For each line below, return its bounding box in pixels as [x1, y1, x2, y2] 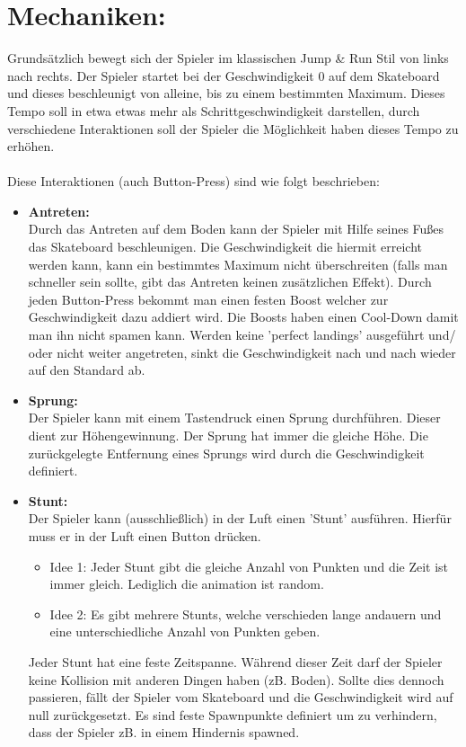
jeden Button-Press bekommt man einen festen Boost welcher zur [28, 289, 389, 308]
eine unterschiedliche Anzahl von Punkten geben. [49, 622, 321, 641]
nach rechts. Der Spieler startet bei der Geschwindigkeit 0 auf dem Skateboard [7, 66, 440, 84]
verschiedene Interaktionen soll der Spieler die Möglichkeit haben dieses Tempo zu [7, 119, 459, 138]
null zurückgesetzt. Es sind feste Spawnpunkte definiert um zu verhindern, [28, 705, 437, 724]
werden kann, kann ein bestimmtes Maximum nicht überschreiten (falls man [28, 254, 448, 273]
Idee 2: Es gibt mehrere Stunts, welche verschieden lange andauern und [49, 604, 442, 623]
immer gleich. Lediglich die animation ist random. [49, 574, 324, 593]
